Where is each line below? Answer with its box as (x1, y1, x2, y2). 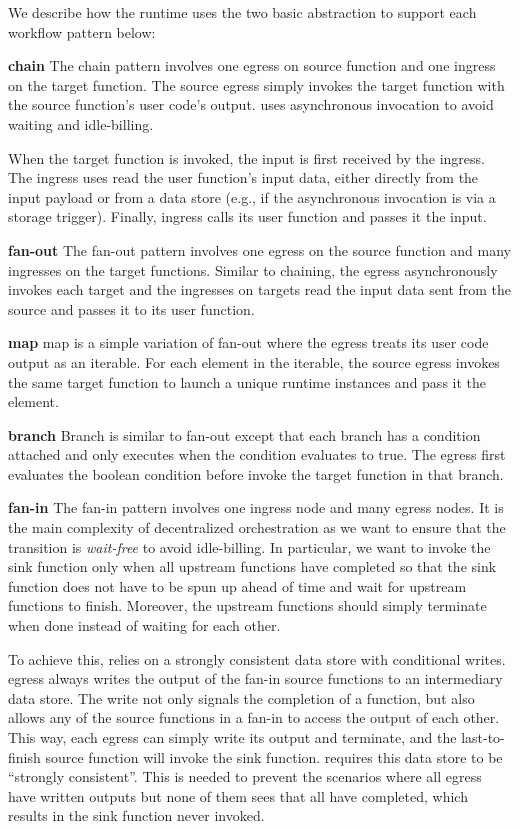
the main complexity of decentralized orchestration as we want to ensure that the (8, 517, 506, 538)
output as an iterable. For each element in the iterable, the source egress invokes (8, 351, 500, 372)
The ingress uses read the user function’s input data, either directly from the (8, 167, 479, 188)
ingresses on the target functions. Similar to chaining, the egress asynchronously (8, 259, 498, 280)
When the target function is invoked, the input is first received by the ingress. (8, 147, 485, 168)
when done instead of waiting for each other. (8, 615, 281, 636)
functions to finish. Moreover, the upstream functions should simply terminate (8, 595, 487, 616)
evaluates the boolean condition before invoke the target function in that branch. (8, 463, 504, 484)
